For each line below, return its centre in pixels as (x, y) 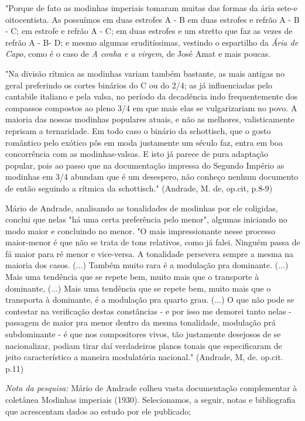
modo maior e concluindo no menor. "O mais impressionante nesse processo (140, 230)
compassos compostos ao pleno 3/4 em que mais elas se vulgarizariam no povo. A (151, 107)
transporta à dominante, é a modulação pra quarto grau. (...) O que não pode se (150, 300)
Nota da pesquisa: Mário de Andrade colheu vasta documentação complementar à (151, 388)
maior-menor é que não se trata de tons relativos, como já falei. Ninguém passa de (153, 242)
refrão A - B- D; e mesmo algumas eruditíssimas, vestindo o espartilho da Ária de (152, 42)
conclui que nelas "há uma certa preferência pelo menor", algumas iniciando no (146, 219)
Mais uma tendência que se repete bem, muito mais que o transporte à (132, 277)
